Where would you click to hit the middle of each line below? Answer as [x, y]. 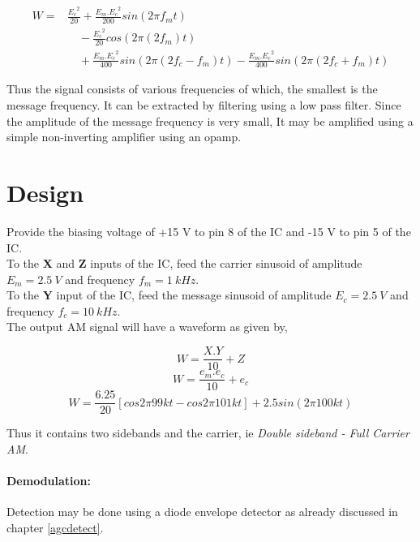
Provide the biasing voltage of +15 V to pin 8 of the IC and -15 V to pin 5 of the [209, 231]
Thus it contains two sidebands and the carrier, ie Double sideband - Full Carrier [208, 433]
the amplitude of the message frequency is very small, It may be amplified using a [210, 120]
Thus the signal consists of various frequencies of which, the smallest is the [192, 89]
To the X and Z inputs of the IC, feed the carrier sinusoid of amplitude [184, 263]
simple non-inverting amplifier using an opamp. [124, 137]
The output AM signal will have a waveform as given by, [147, 327]
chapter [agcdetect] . [55, 527]
